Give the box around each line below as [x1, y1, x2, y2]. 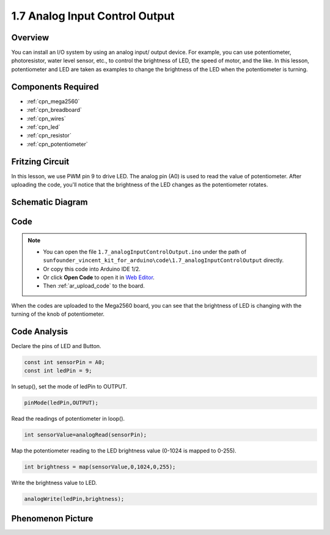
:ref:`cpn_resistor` [26, 132, 71, 139]
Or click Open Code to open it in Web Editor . [43, 274, 155, 281]
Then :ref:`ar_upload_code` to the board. [43, 282, 145, 289]
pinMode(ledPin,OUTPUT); [24, 399, 99, 406]
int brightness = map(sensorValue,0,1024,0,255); [24, 464, 176, 470]
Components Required [11, 81, 99, 92]
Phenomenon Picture [11, 513, 94, 523]
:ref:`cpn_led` [26, 123, 61, 131]
